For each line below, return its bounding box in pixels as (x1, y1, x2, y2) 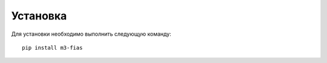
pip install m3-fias (22, 44, 83, 51)
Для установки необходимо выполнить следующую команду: (11, 30, 172, 38)
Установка (11, 9, 67, 22)
